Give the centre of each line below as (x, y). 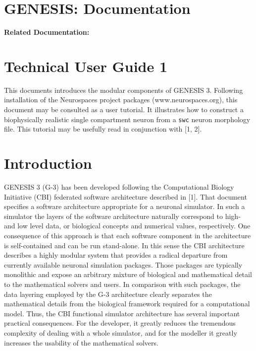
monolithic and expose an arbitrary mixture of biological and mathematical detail (128, 274)
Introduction (48, 163)
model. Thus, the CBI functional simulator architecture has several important (122, 313)
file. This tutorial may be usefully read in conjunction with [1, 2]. (103, 129)
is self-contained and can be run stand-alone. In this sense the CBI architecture (124, 245)
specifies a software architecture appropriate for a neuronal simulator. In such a (125, 206)
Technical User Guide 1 (86, 66)
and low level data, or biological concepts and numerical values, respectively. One (127, 226)
